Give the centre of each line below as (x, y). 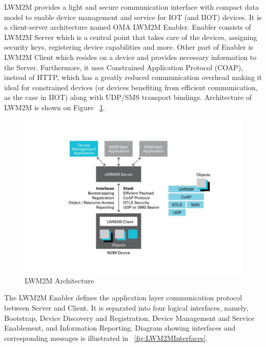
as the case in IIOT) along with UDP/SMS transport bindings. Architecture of (128, 97)
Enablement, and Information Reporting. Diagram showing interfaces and (120, 328)
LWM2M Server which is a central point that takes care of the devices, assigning (131, 37)
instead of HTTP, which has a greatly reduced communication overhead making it (133, 77)
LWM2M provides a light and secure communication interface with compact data (132, 7)
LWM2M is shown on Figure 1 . (55, 107)
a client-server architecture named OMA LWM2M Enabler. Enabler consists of (128, 27)
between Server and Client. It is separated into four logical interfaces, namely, (126, 307)
